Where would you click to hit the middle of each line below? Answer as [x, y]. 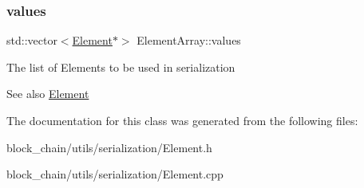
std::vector [32, 40]
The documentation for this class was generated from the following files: [182, 120]
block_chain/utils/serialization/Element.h [109, 147]
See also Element [48, 94]
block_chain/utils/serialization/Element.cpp [115, 174]
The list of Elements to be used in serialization [121, 67]
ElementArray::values [189, 40]
